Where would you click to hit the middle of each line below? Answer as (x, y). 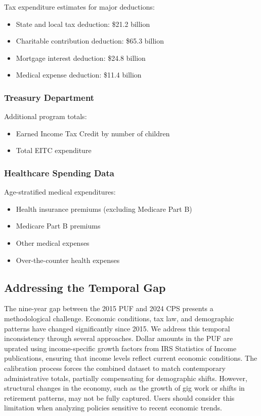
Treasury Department (49, 97)
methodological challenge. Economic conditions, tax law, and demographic (119, 318)
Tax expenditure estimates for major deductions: (79, 7)
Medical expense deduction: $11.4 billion (79, 75)
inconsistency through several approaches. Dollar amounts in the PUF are (119, 338)
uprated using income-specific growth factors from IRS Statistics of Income (120, 348)
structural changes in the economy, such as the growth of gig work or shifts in (124, 388)
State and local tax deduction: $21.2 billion (83, 24)
